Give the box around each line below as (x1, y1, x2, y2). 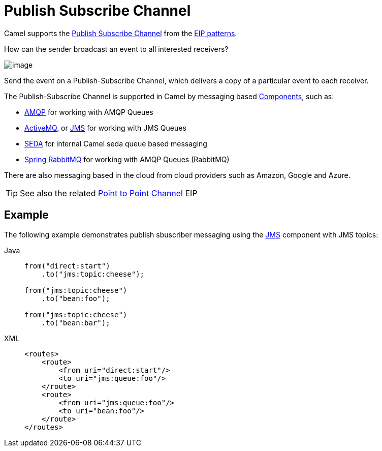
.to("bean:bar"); (41, 318, 110, 327)
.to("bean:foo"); (41, 294, 110, 303)
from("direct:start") (24, 261, 110, 270)
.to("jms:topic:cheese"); (41, 269, 145, 278)
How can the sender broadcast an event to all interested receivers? (4, 44, 229, 53)
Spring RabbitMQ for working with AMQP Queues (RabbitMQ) (24, 155, 230, 164)
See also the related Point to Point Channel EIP (20, 188, 198, 198)
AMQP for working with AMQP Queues (24, 107, 153, 116)
